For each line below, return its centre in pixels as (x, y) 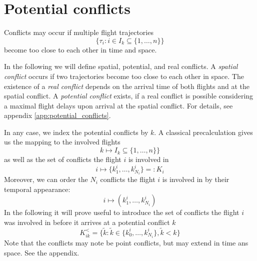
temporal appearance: (37, 189)
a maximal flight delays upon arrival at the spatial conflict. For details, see (118, 105)
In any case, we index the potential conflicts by (76, 132)
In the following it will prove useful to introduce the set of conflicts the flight (122, 212)
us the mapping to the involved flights (62, 142)
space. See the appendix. (42, 252)
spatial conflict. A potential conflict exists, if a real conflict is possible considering (129, 96)
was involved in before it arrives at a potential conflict (87, 222)
